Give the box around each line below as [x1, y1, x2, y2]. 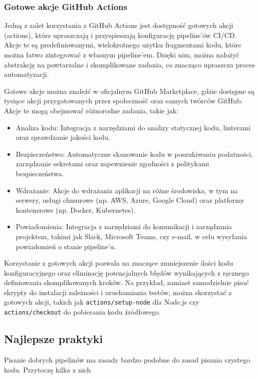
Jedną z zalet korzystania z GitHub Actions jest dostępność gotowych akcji [4, 20, 234, 30]
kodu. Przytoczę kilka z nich [4, 364, 91, 375]
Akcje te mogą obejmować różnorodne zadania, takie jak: [4, 105, 179, 115]
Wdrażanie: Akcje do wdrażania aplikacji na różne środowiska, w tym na [15, 185, 238, 195]
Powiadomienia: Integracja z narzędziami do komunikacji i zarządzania [15, 221, 232, 232]
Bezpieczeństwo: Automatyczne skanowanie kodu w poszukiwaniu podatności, [15, 148, 253, 159]
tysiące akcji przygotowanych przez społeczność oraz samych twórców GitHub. [4, 95, 243, 106]
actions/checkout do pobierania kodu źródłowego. [4, 307, 161, 317]
